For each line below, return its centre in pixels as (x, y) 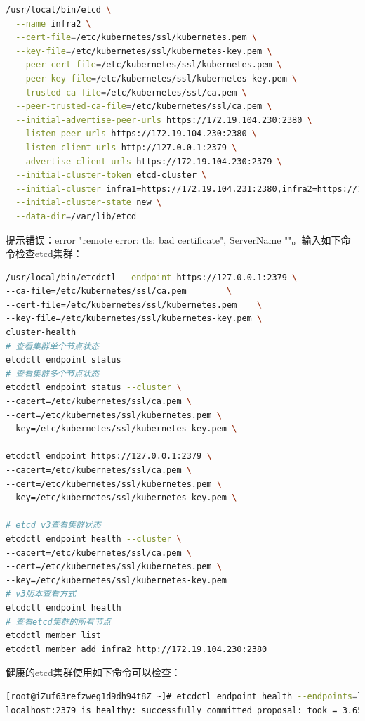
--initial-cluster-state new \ (88, 203)
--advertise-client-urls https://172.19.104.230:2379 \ (149, 161)
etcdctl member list (54, 636)
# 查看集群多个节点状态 (53, 374)
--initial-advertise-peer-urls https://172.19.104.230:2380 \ (164, 120)
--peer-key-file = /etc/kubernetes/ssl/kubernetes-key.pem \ (157, 78)
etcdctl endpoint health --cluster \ (94, 539)
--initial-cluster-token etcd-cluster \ (111, 175)
